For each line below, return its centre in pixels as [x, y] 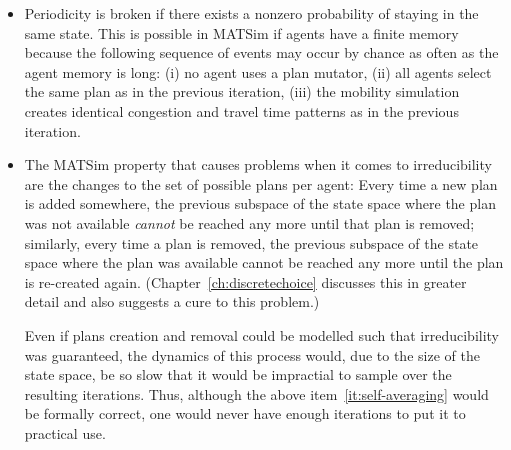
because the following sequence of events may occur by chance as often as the [261, 52]
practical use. [65, 432]
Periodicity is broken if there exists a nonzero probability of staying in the [251, 13]
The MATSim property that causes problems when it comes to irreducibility [258, 164]
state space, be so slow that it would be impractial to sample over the [238, 374]
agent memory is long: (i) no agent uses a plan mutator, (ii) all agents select [258, 71]
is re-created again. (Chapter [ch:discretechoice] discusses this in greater [245, 281]
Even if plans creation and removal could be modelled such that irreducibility [262, 334]
